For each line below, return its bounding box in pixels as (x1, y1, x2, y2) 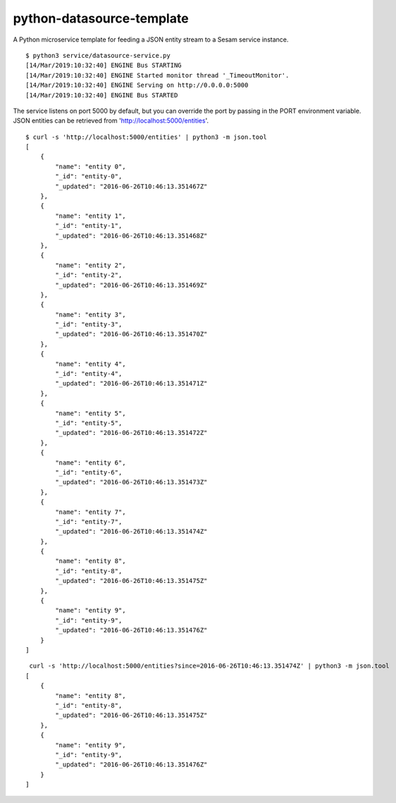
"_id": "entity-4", (55, 370, 123, 378)
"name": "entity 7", (55, 508, 126, 516)
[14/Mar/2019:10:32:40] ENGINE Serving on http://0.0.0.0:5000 (25, 81, 249, 90)
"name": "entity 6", (55, 458, 126, 467)
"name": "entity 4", (55, 360, 126, 368)
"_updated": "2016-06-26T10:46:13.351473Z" (55, 478, 208, 486)
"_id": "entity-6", (55, 468, 123, 476)
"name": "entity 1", (55, 212, 126, 220)
